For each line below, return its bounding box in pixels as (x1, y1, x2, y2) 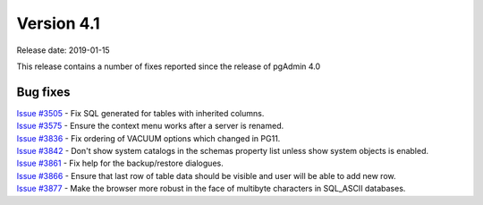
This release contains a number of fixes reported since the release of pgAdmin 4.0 (16, 61, 321, 72)
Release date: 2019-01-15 (16, 45, 111, 56)
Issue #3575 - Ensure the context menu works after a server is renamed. (16, 121, 284, 132)
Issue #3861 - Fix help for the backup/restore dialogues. (16, 158, 224, 169)
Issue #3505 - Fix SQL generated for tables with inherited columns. (16, 107, 265, 118)
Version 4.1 (16, 13, 100, 33)
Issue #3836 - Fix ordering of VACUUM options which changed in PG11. (16, 132, 281, 143)
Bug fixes (16, 84, 71, 99)
